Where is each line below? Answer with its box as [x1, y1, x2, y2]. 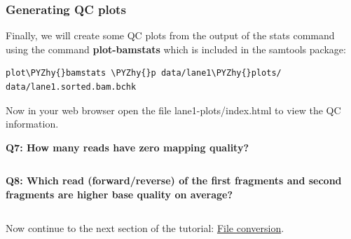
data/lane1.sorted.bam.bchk [6, 82, 137, 92]
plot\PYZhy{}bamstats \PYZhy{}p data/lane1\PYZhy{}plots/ [6, 68, 282, 78]
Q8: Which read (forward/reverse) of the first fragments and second [6, 173, 342, 188]
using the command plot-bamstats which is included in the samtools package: [6, 41, 346, 56]
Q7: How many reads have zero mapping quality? [6, 139, 249, 154]
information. [6, 116, 59, 131]
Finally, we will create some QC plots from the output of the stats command [6, 28, 335, 43]
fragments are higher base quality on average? [6, 186, 233, 201]
